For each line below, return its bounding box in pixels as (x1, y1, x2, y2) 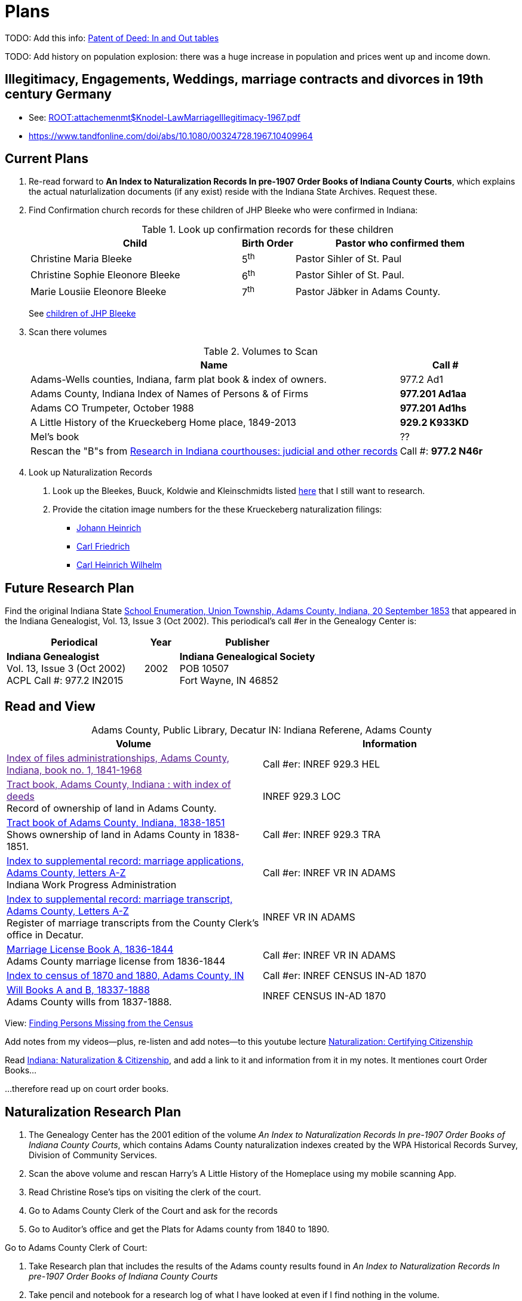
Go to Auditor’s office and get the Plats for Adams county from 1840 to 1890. (29, 1223, 330, 1234)
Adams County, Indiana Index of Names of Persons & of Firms (30, 388, 309, 400)
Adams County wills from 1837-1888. (7, 996, 172, 1008)
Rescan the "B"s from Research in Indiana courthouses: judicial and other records (30, 445, 398, 458)
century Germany (5, 87, 112, 102)
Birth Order (241, 237, 293, 250)
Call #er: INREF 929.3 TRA (263, 829, 381, 841)
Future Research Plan (5, 580, 134, 596)
